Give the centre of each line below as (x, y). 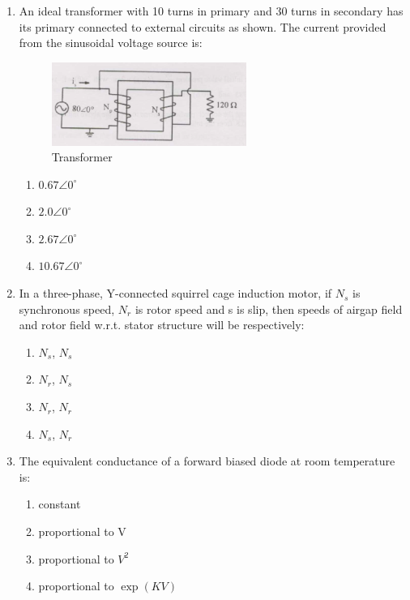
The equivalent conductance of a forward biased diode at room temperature (207, 461)
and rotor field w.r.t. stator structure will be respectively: (162, 325)
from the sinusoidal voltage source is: (111, 43)
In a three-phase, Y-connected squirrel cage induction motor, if (175, 293)
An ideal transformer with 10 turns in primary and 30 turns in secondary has (211, 11)
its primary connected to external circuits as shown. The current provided (203, 26)
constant (60, 504)
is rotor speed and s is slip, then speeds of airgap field (269, 309)
